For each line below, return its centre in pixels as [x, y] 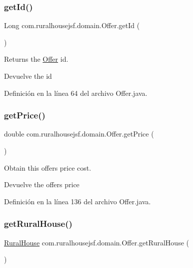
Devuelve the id [28, 76]
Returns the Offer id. [36, 59]
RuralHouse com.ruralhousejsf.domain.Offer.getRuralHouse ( [96, 242]
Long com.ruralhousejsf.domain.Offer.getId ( [72, 25]
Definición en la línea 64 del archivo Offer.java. [76, 93]
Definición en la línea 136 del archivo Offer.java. [77, 201]
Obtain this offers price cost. [48, 167]
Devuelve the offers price [42, 184]
